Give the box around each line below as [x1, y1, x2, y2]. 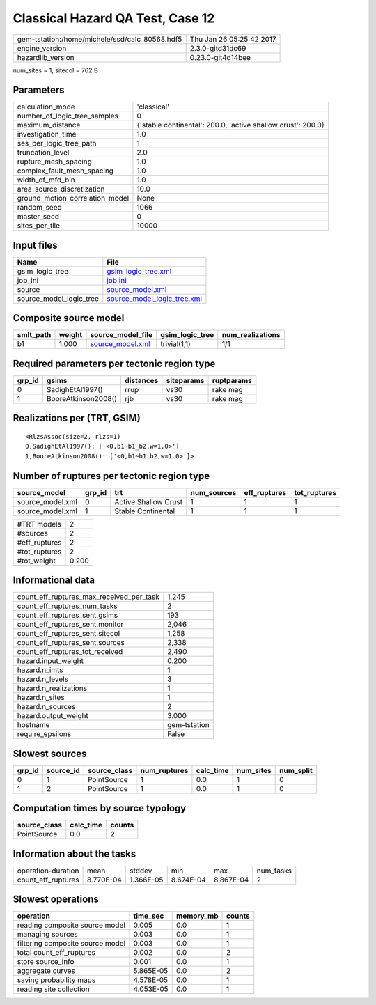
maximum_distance [17, 120, 81, 130]
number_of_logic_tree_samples [17, 111, 118, 121]
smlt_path [17, 330, 52, 340]
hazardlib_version [17, 52, 75, 62]
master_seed [17, 212, 59, 221]
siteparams [166, 376, 205, 385]
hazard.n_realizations [17, 683, 87, 693]
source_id [46, 765, 80, 775]
